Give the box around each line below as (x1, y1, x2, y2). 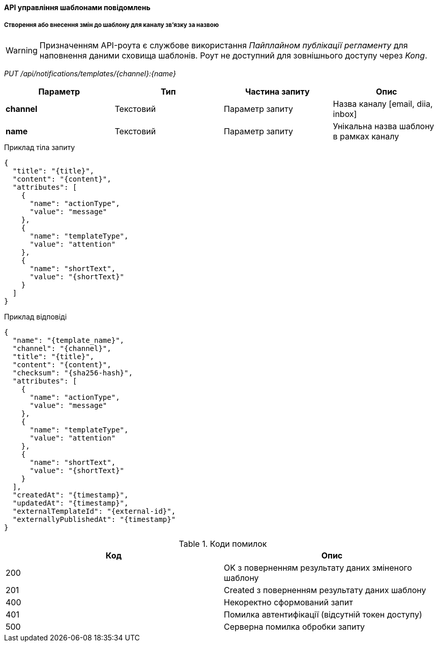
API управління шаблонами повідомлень (4, 3, 151, 12)
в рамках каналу (333, 131, 399, 141)
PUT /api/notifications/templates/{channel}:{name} (4, 69, 176, 78)
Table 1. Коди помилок (179, 538, 267, 549)
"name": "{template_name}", (12, 336, 125, 344)
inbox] (333, 108, 357, 119)
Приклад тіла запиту (4, 142, 75, 152)
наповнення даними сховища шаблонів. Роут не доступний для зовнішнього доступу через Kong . (39, 50, 427, 61)
